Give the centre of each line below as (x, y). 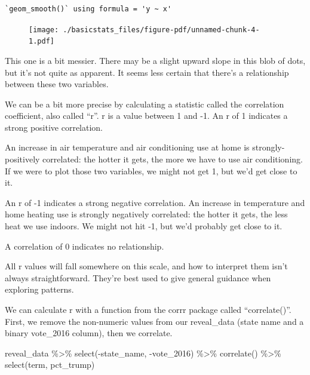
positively (22, 159)
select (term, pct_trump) (50, 365)
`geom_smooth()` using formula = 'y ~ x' (88, 9)
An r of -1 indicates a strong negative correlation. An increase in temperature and (155, 202)
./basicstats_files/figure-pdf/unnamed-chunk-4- (161, 30)
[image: (44, 30)
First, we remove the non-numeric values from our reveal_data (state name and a (154, 321)
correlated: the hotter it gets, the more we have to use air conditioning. (173, 159)
